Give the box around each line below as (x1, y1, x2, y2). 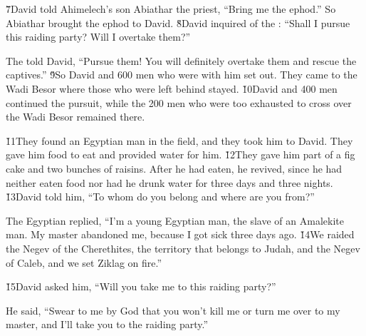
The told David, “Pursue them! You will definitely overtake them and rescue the (6, 53, 357, 68)
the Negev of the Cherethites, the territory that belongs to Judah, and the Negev (6, 240, 360, 255)
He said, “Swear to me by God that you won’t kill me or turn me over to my (6, 302, 340, 317)
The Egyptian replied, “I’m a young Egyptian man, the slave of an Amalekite (6, 213, 344, 228)
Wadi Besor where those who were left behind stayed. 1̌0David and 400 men (6, 81, 338, 96)
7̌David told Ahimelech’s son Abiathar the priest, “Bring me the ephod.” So (6, 1, 336, 16)
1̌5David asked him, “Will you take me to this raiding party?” (6, 279, 276, 294)
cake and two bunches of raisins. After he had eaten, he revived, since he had (6, 161, 343, 175)
